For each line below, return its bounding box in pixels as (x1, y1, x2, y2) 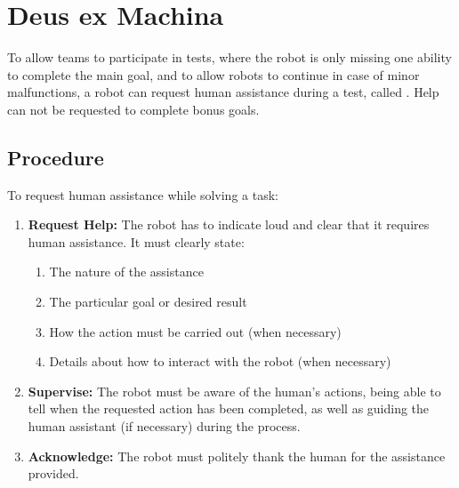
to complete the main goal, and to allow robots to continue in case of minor (7, 65, 420, 84)
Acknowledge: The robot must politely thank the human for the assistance (28, 446, 446, 465)
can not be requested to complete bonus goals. (7, 100, 260, 118)
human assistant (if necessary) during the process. (28, 417, 301, 436)
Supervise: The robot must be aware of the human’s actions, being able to (28, 381, 441, 400)
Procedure (7, 143, 104, 171)
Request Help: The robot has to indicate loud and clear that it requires (28, 215, 430, 234)
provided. (28, 464, 79, 483)
